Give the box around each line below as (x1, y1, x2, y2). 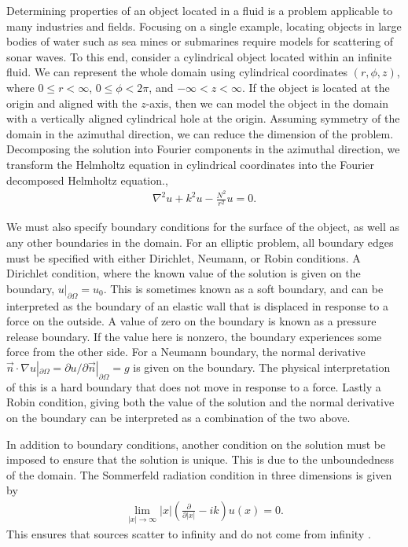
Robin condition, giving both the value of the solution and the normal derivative (6, 394, 395, 410)
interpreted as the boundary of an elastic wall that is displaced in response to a (6, 297, 388, 314)
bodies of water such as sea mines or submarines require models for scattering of (6, 33, 394, 50)
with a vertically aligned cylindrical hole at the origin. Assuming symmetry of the (6, 110, 400, 127)
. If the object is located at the (241, 79, 390, 95)
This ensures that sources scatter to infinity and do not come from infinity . (6, 526, 371, 542)
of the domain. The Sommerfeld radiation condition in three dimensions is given (6, 466, 392, 483)
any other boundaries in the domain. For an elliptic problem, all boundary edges (6, 233, 394, 250)
